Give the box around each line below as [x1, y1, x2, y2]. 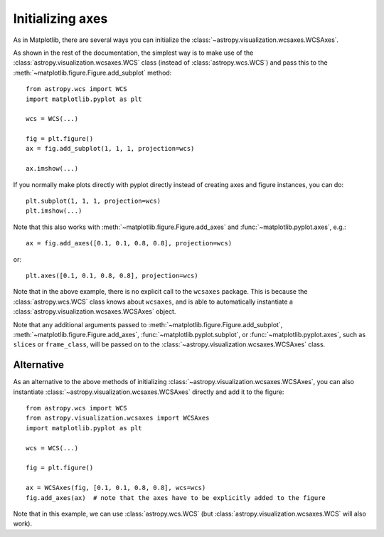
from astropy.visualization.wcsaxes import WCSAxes [26, 414, 210, 422]
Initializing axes [13, 11, 108, 26]
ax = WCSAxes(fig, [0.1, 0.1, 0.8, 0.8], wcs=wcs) [26, 484, 206, 492]
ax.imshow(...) [26, 164, 79, 173]
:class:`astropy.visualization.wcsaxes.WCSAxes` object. [13, 307, 176, 316]
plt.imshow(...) [26, 207, 82, 215]
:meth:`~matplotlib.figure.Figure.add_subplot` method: [13, 68, 172, 77]
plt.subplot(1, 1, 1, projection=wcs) [26, 197, 161, 206]
